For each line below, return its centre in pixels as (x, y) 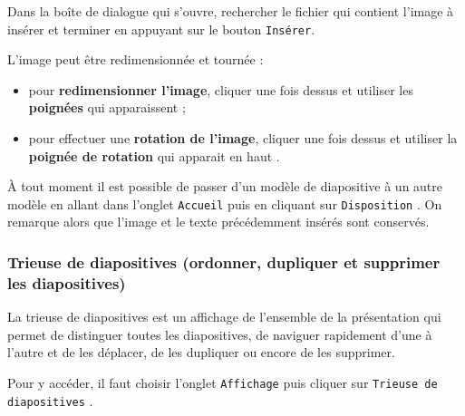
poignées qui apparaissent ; (107, 107)
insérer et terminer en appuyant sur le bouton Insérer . (161, 29)
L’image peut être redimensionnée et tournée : (136, 59)
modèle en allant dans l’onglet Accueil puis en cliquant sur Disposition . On (225, 203)
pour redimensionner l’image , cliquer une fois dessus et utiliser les (221, 89)
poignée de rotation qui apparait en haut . (154, 155)
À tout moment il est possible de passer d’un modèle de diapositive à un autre (225, 186)
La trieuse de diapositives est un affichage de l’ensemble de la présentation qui (224, 317)
